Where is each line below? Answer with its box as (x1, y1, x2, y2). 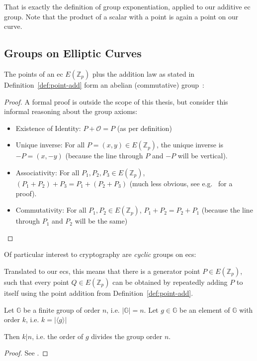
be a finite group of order (23, 304, 100, 315)
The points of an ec (4, 68, 63, 79)
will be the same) (75, 216, 128, 226)
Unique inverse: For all (15, 139, 85, 150)
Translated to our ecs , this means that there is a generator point (4, 265, 200, 276)
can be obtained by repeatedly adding (112, 276, 228, 287)
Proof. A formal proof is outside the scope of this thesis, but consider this (4, 96, 228, 107)
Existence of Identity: (15, 122, 81, 133)
